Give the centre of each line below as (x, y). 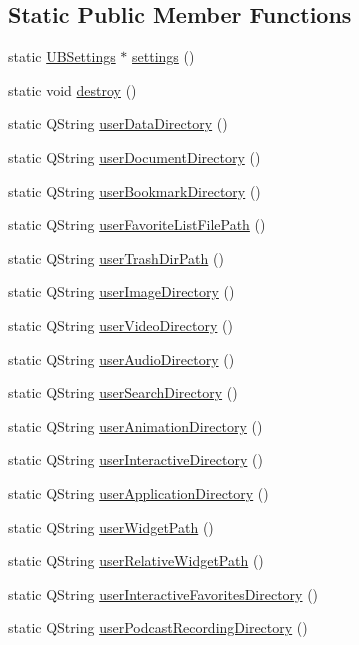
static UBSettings (62, 56)
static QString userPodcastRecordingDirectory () (158, 627)
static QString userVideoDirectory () (120, 324)
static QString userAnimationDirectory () (135, 425)
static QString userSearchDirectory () (123, 392)
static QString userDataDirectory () (118, 123)
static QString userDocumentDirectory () (134, 156)
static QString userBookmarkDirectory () (134, 190)
